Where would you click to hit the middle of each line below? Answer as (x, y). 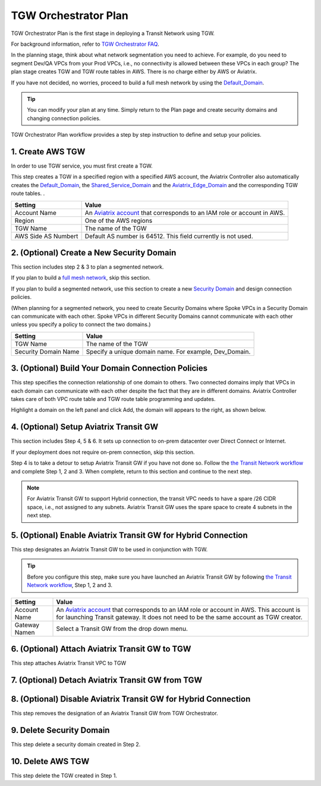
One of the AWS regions (119, 220)
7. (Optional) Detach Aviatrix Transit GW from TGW (107, 680)
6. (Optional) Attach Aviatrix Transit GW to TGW (101, 649)
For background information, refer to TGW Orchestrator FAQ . (85, 44)
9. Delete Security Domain (60, 730)
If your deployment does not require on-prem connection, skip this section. (103, 452)
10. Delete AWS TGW (50, 761)
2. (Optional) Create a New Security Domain (94, 252)
